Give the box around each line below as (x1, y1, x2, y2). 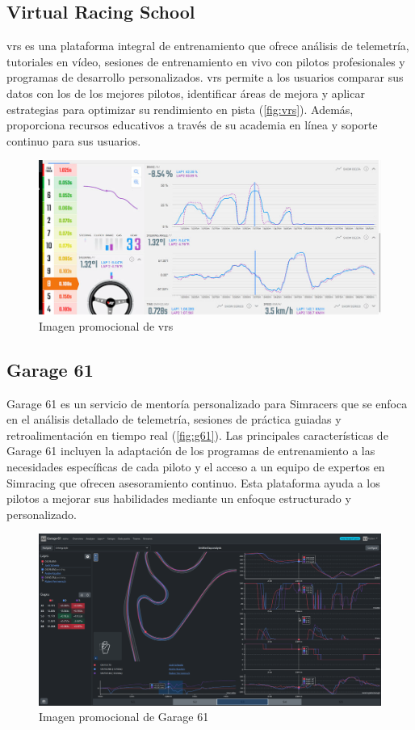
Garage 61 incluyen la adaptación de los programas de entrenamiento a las (6, 442, 375, 459)
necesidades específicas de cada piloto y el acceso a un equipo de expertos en (6, 458, 385, 475)
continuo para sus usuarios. (6, 132, 141, 149)
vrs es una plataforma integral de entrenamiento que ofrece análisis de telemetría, (6, 37, 409, 54)
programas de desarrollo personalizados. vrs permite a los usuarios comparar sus (6, 69, 404, 86)
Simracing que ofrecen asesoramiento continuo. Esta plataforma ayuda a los (6, 474, 380, 491)
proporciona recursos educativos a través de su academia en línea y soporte (6, 116, 378, 133)
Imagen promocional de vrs (39, 317, 174, 334)
